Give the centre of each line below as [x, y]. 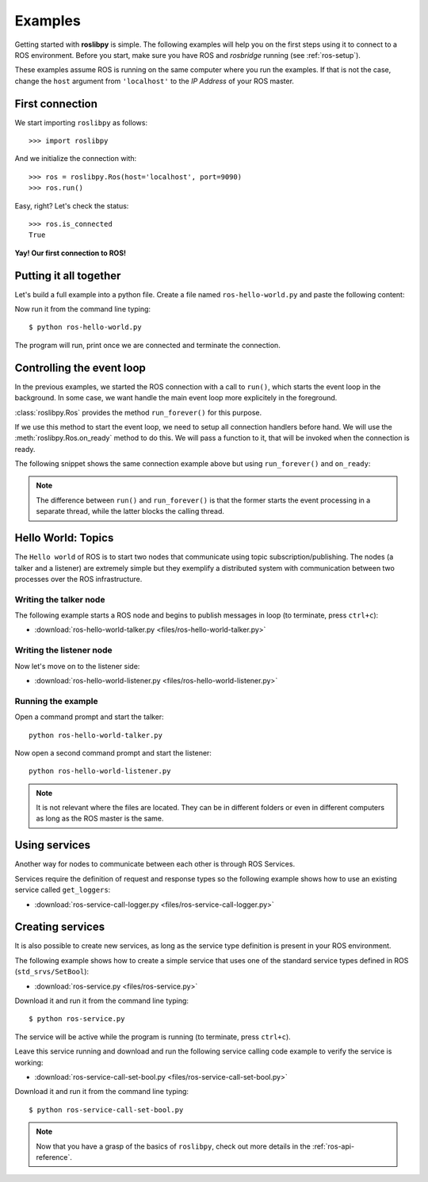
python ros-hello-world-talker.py [96, 735]
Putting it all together [68, 275]
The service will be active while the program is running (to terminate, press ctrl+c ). [153, 1037]
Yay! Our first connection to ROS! [71, 253]
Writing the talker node [60, 599]
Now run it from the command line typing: [82, 309]
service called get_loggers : [63, 890]
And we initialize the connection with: [76, 159]
